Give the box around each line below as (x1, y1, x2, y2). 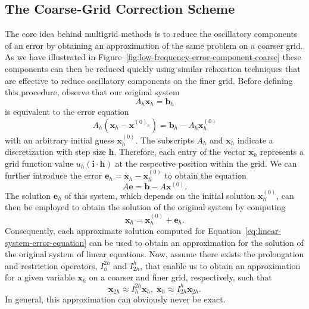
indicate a (237, 133, 273, 146)
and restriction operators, (5, 259, 98, 271)
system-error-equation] (5, 236, 87, 248)
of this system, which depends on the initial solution (64, 189, 255, 201)
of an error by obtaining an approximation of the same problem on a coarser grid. (5, 39, 303, 51)
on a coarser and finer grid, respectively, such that (89, 271, 272, 283)
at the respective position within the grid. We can (115, 157, 297, 169)
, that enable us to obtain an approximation (140, 259, 301, 271)
